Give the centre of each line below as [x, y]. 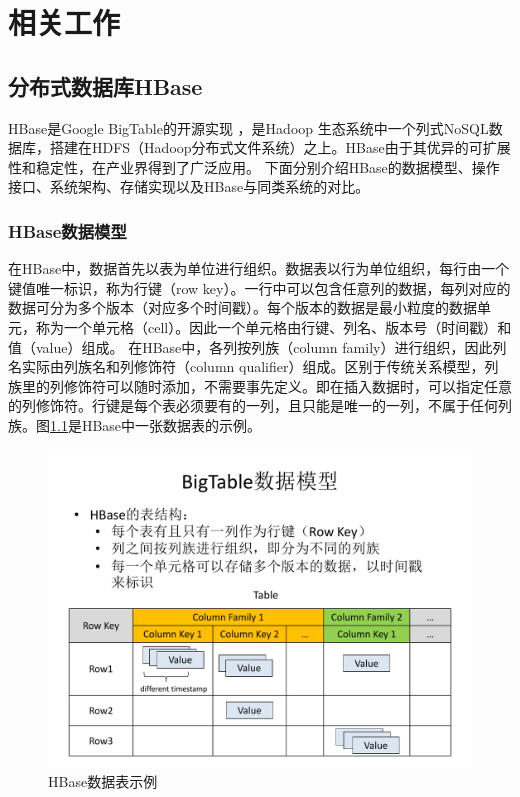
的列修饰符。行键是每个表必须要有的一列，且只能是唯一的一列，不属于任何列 [260, 405]
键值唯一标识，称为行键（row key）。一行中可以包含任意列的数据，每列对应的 [259, 287]
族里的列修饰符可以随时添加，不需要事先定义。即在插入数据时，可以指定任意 [260, 385]
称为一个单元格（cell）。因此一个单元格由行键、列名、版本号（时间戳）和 [273, 326]
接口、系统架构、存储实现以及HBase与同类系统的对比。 [189, 186]
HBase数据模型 [67, 230]
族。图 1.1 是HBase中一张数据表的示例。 [135, 424]
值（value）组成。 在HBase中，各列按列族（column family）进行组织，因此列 [257, 346]
